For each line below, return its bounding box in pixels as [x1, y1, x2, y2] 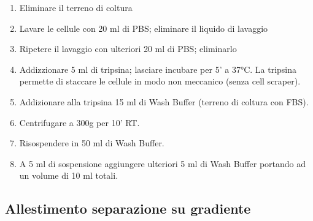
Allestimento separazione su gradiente [5, 199, 251, 218]
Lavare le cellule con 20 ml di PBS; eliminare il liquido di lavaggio [19, 21, 268, 34]
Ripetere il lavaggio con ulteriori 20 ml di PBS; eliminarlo [19, 42, 237, 55]
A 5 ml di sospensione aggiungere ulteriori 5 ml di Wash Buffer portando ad [19, 157, 306, 170]
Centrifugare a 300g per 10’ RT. [19, 116, 140, 129]
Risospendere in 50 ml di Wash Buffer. [19, 137, 164, 149]
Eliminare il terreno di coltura [19, 1, 133, 13]
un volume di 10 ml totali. [19, 169, 118, 182]
